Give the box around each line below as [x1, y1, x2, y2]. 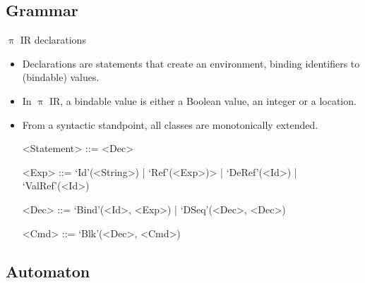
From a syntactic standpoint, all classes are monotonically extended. [22, 117, 318, 132]
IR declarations [20, 32, 86, 47]
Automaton [6, 260, 90, 282]
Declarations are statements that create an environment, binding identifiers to [22, 56, 360, 70]
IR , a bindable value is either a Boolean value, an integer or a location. [49, 93, 357, 108]
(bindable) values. [22, 70, 100, 84]
